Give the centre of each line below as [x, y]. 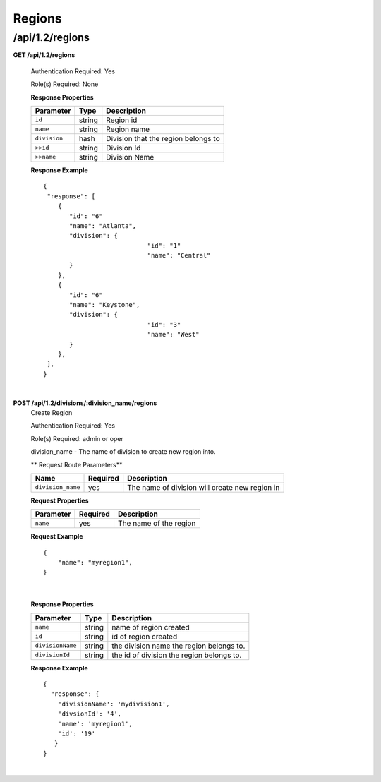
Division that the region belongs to [163, 138]
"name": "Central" [179, 255]
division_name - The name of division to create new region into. [123, 452]
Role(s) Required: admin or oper [77, 438]
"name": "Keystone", [105, 305]
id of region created [145, 637]
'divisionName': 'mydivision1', [114, 704]
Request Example [57, 536]
